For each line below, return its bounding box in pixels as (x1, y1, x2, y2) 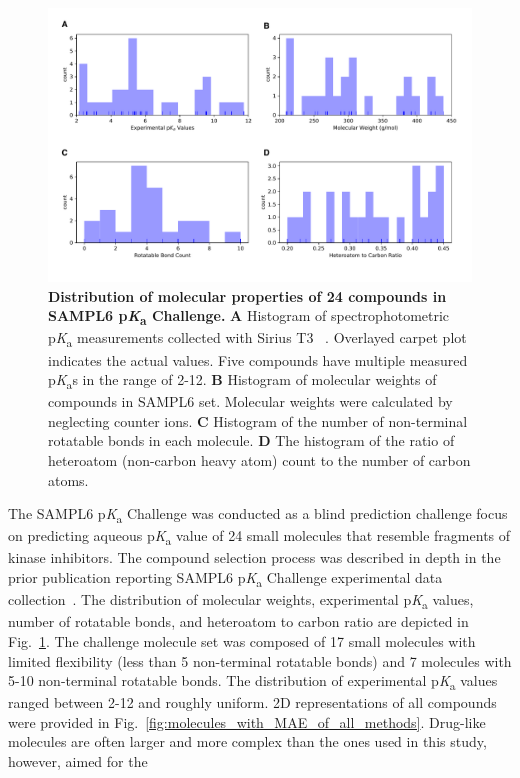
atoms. (48, 469, 89, 490)
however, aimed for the (8, 751, 148, 772)
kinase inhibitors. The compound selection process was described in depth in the (8, 547, 501, 568)
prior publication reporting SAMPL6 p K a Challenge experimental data (8, 567, 443, 590)
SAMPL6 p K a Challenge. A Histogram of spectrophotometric (48, 305, 450, 329)
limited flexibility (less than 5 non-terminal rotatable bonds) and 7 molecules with (8, 650, 512, 671)
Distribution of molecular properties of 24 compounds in (48, 285, 447, 306)
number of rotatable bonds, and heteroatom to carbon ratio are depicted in (8, 611, 469, 632)
